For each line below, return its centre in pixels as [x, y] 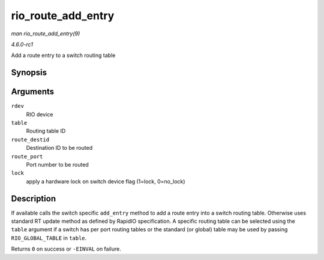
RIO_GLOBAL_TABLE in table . [49, 238]
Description [34, 199]
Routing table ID [46, 131]
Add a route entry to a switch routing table [63, 55]
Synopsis [29, 73]
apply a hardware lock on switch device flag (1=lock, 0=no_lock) [106, 181]
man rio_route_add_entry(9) [46, 34]
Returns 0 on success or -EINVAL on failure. [66, 249]
